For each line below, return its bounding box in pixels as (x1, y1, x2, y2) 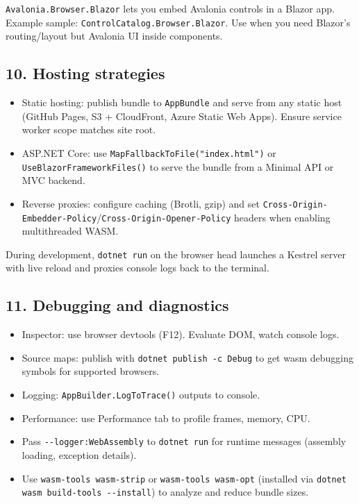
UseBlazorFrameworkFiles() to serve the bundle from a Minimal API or (22, 159, 334, 174)
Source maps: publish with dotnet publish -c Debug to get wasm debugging (22, 350, 354, 364)
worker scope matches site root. (22, 122, 156, 137)
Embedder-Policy (22, 213, 97, 224)
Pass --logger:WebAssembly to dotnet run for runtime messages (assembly (22, 434, 347, 448)
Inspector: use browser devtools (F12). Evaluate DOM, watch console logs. (22, 327, 340, 342)
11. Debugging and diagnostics (6, 294, 229, 316)
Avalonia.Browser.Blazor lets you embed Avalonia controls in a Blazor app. (6, 1, 335, 15)
